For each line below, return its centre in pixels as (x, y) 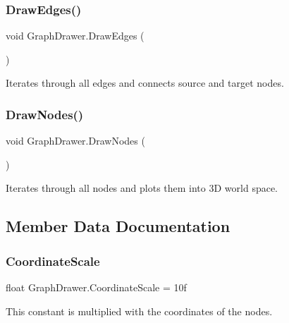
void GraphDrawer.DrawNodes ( (75, 141)
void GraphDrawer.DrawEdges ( (75, 36)
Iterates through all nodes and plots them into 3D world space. (142, 188)
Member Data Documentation (118, 226)
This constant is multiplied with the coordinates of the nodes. (139, 311)
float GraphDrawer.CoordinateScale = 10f (96, 287)
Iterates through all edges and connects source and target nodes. (145, 83)
